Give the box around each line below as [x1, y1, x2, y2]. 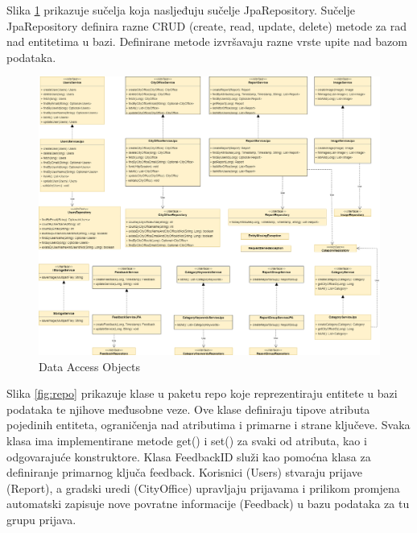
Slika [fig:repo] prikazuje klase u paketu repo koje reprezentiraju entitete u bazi [6, 385, 398, 402]
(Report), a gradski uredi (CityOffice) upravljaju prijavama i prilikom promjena [6, 479, 400, 496]
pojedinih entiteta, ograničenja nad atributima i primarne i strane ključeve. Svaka [6, 416, 411, 433]
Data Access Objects [39, 357, 140, 374]
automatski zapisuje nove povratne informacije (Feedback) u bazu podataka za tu [6, 495, 410, 512]
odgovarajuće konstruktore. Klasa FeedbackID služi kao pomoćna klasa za [6, 448, 371, 465]
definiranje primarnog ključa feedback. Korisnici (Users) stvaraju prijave [6, 464, 363, 481]
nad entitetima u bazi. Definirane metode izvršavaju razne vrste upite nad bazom [6, 33, 407, 50]
